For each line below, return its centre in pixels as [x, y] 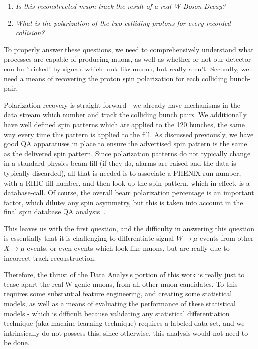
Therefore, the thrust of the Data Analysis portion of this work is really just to [124, 274]
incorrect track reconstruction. [50, 257]
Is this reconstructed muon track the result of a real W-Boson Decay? [121, 6]
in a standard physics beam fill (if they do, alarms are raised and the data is [120, 163]
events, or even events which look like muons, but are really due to [128, 248]
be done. [17, 342]
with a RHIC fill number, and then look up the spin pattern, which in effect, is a [127, 182]
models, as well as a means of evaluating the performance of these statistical [120, 304]
